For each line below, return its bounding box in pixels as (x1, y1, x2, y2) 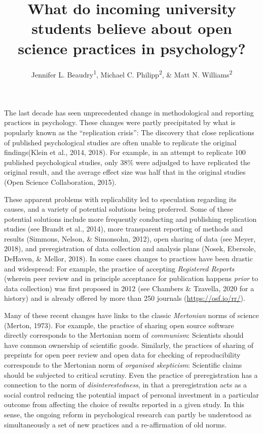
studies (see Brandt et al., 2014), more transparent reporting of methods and (4, 223, 243, 234)
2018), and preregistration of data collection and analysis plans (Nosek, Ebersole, (4, 243, 256, 254)
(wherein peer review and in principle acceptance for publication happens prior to (4, 273, 258, 284)
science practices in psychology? (18, 37, 246, 58)
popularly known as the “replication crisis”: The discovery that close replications (4, 127, 254, 137)
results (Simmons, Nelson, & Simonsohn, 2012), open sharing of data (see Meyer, (4, 233, 256, 244)
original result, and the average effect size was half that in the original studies (4, 167, 246, 177)
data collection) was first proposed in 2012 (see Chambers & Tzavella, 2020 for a (4, 283, 254, 293)
